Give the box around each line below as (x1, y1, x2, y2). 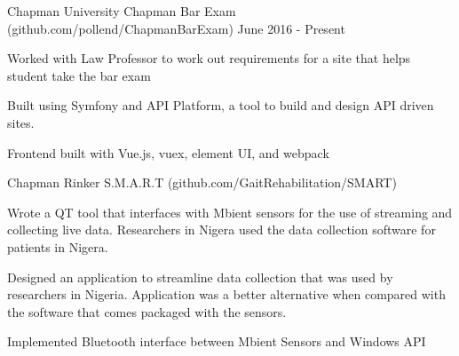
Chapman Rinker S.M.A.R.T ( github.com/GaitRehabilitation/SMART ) (7, 173, 397, 192)
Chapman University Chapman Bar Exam (7, 2, 236, 20)
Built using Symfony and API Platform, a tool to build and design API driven (7, 96, 434, 115)
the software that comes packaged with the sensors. (7, 302, 287, 320)
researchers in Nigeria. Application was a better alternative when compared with (7, 285, 446, 304)
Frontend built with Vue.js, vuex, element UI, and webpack (7, 143, 329, 162)
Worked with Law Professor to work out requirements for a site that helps (7, 49, 411, 67)
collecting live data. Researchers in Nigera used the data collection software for (7, 220, 436, 239)
